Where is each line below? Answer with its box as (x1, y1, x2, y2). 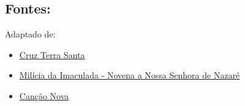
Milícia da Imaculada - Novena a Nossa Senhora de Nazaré (19, 69, 240, 81)
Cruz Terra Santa (19, 48, 85, 61)
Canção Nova (19, 89, 69, 102)
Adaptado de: (5, 28, 56, 40)
